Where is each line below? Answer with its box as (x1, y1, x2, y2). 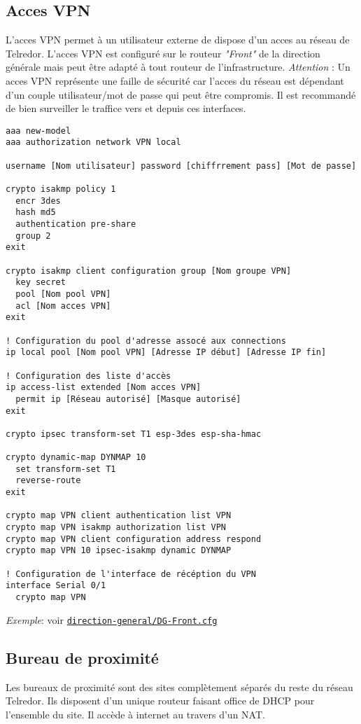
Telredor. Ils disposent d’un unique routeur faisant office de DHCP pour (6, 693, 315, 708)
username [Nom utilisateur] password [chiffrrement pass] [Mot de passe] (6, 160, 357, 171)
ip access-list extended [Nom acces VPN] (6, 382, 201, 393)
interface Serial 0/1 (6, 580, 106, 591)
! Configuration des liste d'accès (6, 370, 171, 381)
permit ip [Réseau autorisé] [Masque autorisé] (15, 394, 241, 404)
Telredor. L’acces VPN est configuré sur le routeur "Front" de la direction (6, 46, 320, 60)
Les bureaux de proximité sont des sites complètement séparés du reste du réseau (6, 679, 353, 694)
